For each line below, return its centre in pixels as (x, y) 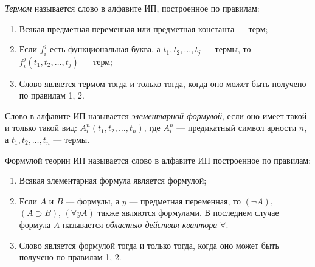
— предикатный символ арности (237, 127)
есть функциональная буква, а (105, 49)
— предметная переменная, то (185, 200)
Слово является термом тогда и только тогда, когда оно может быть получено (163, 83)
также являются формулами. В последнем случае (188, 213)
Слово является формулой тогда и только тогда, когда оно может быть (149, 245)
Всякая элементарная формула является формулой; (113, 180)
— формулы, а (93, 200)
